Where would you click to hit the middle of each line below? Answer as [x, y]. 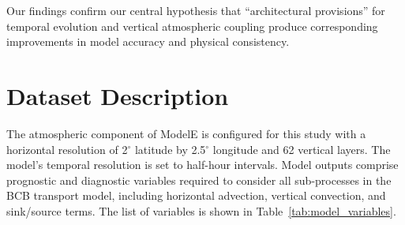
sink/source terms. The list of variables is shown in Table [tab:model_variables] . [201, 210]
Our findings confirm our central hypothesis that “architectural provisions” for [196, 10]
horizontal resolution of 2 [67, 149]
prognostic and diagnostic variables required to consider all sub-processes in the [199, 180]
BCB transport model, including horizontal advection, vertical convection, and [196, 195]
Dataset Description [118, 95]
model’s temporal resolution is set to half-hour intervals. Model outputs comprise [202, 165]
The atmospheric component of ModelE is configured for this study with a [186, 133]
